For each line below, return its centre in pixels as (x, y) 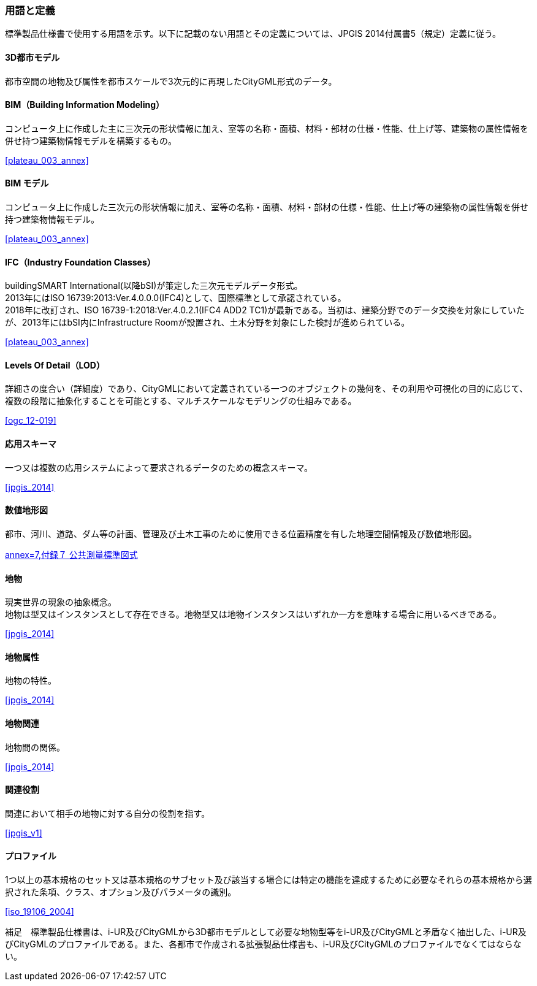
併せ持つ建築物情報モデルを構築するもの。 (91, 140)
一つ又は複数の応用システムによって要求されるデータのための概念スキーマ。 (159, 467)
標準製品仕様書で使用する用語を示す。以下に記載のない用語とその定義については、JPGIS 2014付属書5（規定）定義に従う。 (253, 34)
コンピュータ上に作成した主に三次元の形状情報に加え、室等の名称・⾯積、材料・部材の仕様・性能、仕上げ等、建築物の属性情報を (267, 128)
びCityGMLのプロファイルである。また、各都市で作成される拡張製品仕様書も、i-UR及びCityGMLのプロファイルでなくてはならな (263, 944)
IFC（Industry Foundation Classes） (80, 262)
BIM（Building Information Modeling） (85, 105)
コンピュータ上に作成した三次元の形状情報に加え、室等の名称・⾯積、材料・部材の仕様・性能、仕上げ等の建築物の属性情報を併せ (267, 207)
